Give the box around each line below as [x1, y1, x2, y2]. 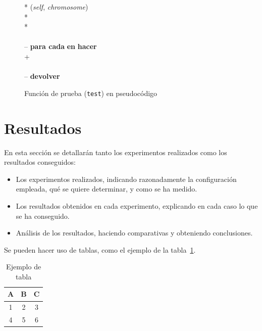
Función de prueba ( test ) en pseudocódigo [24, 87, 158, 98]
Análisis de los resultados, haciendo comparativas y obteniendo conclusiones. [16, 227, 253, 238]
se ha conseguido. [16, 210, 70, 221]
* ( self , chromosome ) [24, 2, 88, 12]
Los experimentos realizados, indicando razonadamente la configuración [16, 173, 237, 184]
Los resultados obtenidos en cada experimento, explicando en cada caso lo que [16, 200, 258, 211]
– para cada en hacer [24, 41, 97, 52]
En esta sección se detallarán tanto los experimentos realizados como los [4, 147, 227, 157]
